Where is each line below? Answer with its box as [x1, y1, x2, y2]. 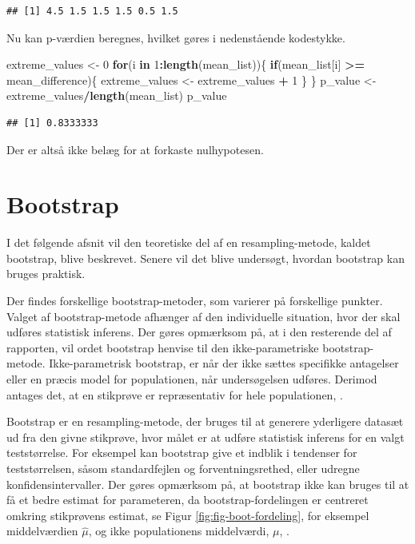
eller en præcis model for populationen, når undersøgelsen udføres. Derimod [6, 371, 377, 387]
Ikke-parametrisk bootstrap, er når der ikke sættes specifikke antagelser [49, 355, 399, 371]
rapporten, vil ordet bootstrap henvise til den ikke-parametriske [6, 339, 319, 355]
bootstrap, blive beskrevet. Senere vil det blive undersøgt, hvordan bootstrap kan [6, 249, 405, 266]
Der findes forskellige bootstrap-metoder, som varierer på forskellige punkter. [6, 292, 383, 309]
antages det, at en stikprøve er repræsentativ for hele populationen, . [6, 386, 343, 403]
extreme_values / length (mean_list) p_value [6, 87, 227, 104]
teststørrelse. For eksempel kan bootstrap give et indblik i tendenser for [6, 444, 357, 461]
